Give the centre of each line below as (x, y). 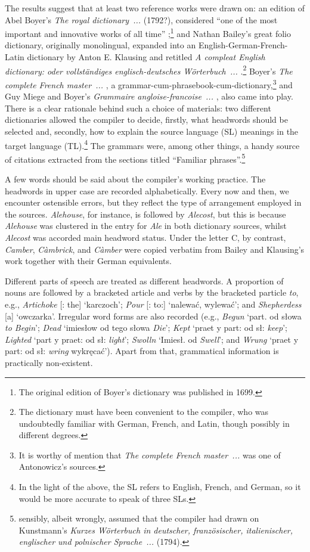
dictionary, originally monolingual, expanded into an (100, 45)
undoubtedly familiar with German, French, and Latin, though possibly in (154, 423)
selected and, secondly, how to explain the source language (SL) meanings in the (152, 131)
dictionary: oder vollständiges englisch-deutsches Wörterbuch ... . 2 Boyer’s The (149, 70)
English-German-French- (243, 45)
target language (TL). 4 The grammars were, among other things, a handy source (152, 144)
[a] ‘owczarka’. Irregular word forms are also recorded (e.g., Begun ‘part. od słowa (153, 316)
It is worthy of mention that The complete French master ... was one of (150, 455)
